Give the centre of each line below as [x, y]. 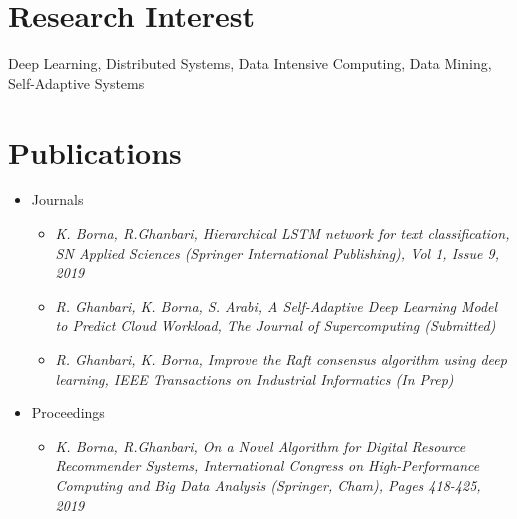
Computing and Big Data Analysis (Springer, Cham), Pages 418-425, [268, 484]
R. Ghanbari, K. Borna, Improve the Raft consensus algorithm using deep [281, 359]
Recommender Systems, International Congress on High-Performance [267, 465]
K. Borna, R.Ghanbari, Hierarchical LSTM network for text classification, [282, 233]
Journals [57, 199]
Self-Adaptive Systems [76, 82]
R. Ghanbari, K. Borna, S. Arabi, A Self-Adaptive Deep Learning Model [276, 305]
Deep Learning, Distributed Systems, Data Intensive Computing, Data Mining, [250, 63]
